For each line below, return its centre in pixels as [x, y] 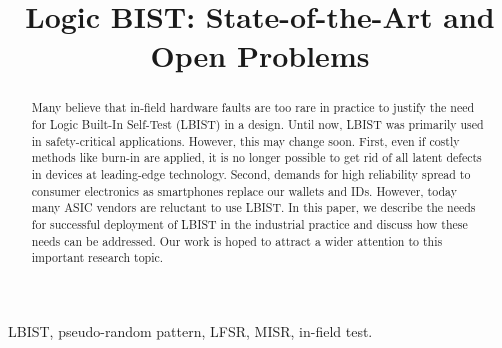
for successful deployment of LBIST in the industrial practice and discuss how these [249, 223]
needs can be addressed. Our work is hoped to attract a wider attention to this [237, 240]
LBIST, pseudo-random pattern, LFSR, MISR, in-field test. [190, 330]
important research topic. [97, 257]
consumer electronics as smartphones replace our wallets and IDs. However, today [244, 190]
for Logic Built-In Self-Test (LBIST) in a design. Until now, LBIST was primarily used [257, 124]
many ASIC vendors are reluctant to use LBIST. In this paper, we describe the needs [253, 207]
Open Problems [260, 55]
